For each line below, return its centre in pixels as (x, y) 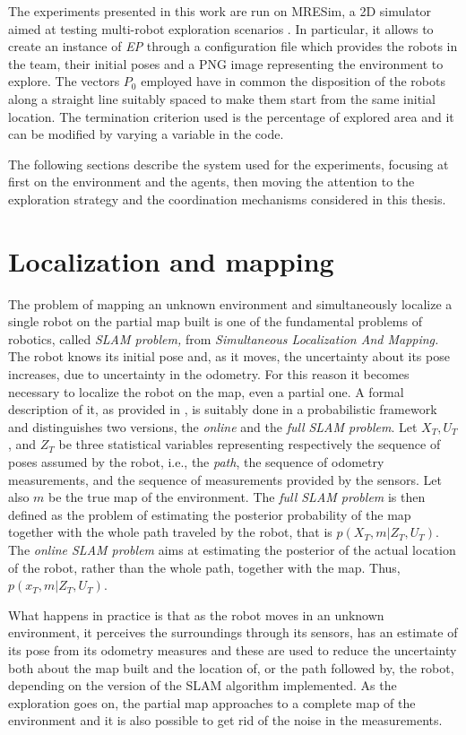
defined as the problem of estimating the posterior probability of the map (210, 514)
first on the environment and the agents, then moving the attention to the (211, 182)
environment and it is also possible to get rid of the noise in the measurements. (225, 720)
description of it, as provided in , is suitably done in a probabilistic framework (223, 409)
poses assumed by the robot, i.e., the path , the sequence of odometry (196, 462)
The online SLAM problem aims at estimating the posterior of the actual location (232, 549)
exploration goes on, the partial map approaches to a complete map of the (212, 702)
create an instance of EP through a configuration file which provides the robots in (233, 46)
